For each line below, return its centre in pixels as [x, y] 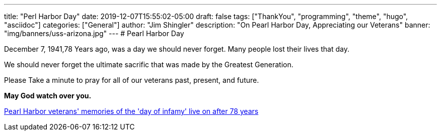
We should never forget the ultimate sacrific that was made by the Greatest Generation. [149, 64]
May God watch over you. [48, 96]
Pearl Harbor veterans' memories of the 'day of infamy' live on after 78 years [131, 111]
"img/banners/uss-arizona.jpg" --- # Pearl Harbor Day [94, 33]
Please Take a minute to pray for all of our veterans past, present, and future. [132, 80]
